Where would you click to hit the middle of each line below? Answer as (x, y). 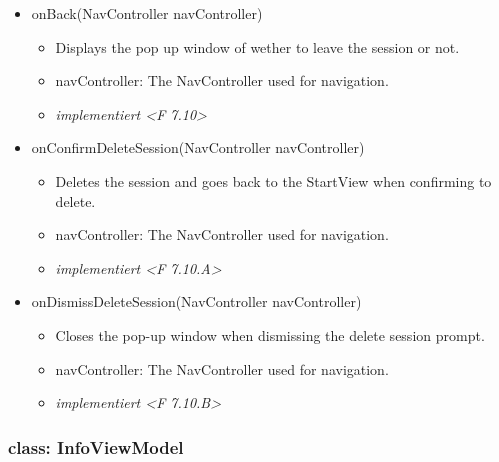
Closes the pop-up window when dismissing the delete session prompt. (270, 334)
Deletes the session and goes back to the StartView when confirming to (273, 180)
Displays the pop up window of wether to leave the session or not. (257, 46)
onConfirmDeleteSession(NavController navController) (198, 147)
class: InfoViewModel (96, 446)
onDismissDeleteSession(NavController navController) (196, 301)
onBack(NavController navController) (147, 13)
